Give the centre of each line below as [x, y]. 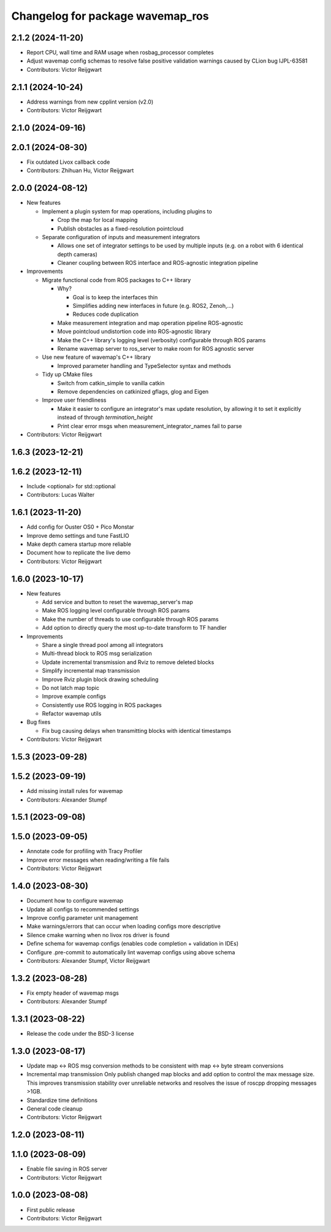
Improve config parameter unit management [82, 917]
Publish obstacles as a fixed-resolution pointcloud [120, 228]
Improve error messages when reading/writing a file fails [98, 860]
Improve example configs [74, 697]
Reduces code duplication [106, 314]
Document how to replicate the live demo [79, 553]
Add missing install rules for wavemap [75, 791]
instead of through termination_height [105, 418]
